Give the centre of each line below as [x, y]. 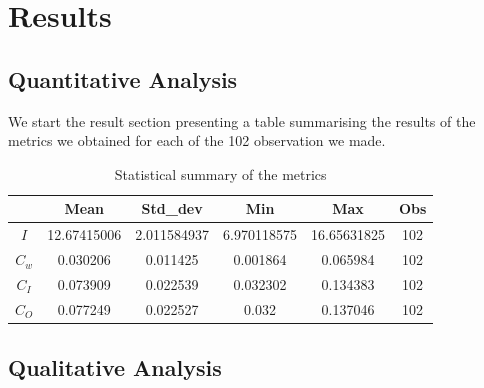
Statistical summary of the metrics [220, 173]
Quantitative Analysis [123, 78]
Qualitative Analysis [115, 367]
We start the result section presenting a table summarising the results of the [242, 120]
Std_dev [172, 208]
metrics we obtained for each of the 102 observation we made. [197, 140]
